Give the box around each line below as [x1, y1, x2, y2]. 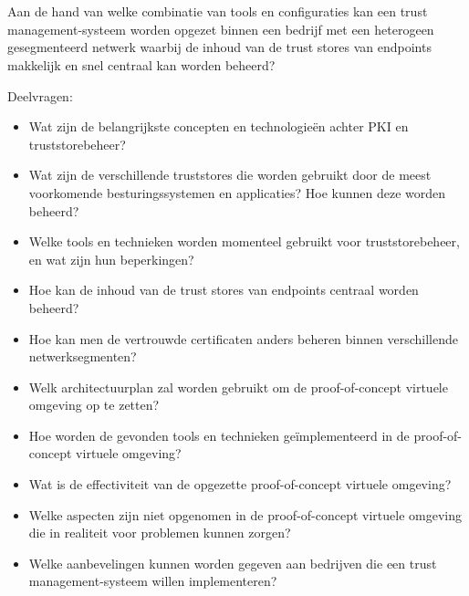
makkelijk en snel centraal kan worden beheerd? [7, 55, 276, 74]
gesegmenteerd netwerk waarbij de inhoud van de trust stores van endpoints [7, 37, 432, 57]
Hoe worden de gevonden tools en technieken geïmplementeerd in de [28, 425, 410, 444]
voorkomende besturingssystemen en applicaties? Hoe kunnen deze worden [28, 183, 446, 202]
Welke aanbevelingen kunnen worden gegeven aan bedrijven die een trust [28, 553, 437, 572]
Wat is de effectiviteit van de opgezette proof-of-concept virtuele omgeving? [28, 475, 452, 494]
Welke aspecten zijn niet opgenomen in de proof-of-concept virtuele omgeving [28, 505, 463, 524]
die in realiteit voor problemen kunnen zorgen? [28, 523, 291, 542]
